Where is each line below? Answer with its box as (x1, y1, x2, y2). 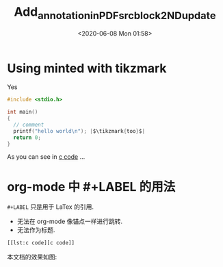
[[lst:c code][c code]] (7, 240, 75, 246)
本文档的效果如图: (7, 253, 57, 261)
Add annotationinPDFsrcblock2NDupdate (13, 4, 217, 22)
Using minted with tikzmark (7, 60, 167, 76)
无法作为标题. (16, 226, 55, 234)
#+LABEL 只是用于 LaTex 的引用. (7, 203, 94, 211)
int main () (7, 109, 38, 116)
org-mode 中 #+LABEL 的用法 (7, 179, 176, 194)
